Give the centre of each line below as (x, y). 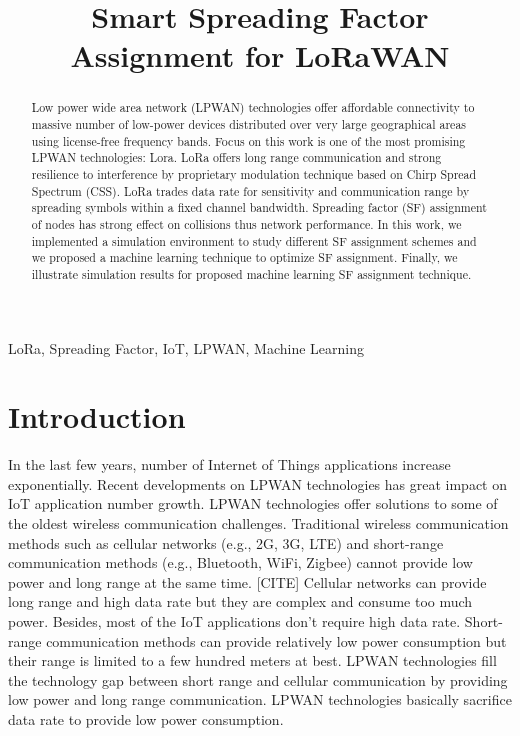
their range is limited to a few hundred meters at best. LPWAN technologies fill (252, 660)
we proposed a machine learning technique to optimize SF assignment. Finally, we (244, 257)
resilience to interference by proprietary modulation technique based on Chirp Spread (254, 173)
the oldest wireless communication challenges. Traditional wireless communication (258, 523)
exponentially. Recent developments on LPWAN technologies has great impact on (258, 483)
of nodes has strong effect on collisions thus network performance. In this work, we (246, 223)
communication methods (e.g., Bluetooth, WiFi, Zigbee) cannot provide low (240, 562)
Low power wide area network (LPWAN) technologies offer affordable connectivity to (253, 107)
